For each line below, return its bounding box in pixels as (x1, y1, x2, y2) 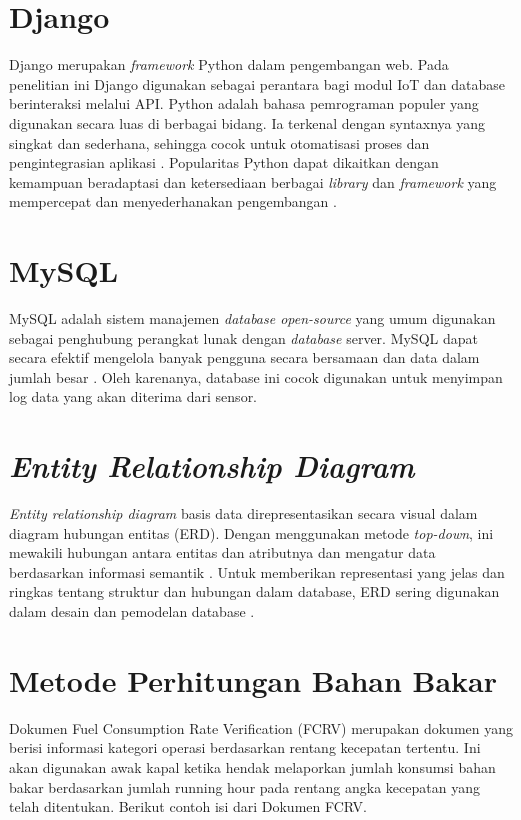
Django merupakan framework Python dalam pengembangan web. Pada (9, 54, 449, 75)
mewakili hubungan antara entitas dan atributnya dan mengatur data (9, 542, 436, 563)
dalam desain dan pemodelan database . (9, 601, 255, 622)
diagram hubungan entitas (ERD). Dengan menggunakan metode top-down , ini (9, 522, 494, 543)
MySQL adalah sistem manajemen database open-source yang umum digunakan (9, 308, 496, 328)
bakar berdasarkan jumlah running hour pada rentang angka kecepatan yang (9, 776, 480, 797)
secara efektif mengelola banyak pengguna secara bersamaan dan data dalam (9, 347, 480, 368)
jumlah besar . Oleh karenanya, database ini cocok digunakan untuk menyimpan (9, 366, 503, 387)
